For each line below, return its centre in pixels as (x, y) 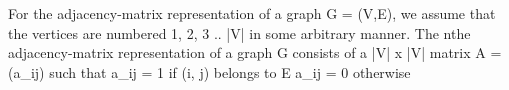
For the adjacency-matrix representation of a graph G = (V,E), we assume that (252, 13)
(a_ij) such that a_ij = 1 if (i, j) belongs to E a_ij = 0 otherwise (209, 71)
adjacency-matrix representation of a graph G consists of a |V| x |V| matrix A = (255, 52)
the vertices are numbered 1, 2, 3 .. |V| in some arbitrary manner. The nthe (239, 32)
